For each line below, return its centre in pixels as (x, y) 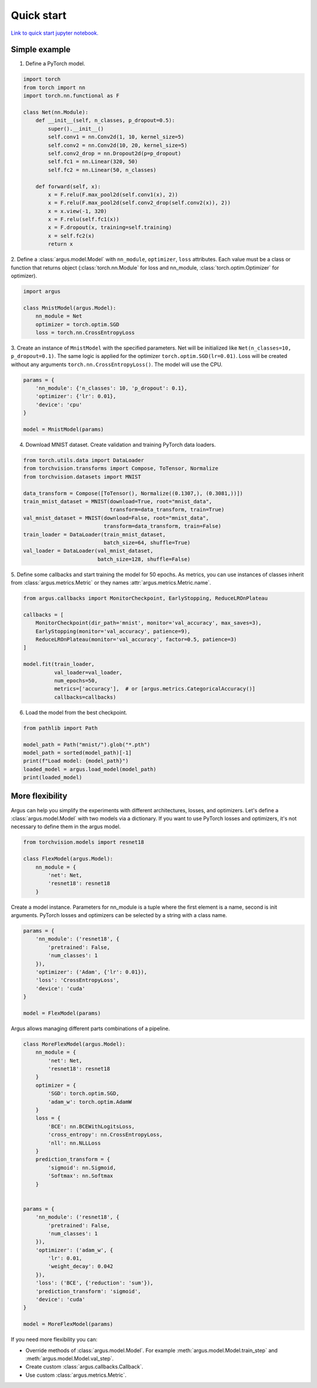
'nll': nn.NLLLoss (74, 1143)
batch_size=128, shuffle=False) (144, 559)
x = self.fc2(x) (71, 236)
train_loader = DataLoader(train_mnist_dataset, (95, 534)
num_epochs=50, (76, 680)
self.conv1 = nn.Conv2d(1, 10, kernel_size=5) (116, 137)
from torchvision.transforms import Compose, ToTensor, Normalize (121, 469)
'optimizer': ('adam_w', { (75, 1250)
